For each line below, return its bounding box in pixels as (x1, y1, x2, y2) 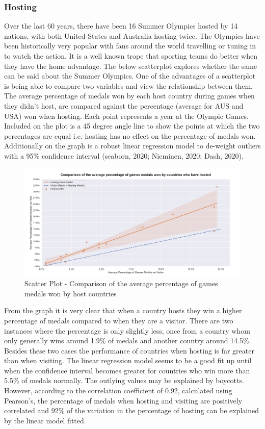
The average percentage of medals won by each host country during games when (4, 90, 255, 101)
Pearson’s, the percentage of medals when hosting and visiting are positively (4, 395, 243, 406)
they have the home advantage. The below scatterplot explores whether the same (4, 60, 257, 71)
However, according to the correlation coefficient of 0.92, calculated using (4, 385, 232, 396)
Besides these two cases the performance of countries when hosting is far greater (4, 345, 254, 356)
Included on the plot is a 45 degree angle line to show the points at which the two (4, 120, 260, 131)
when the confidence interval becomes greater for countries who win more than (4, 365, 250, 375)
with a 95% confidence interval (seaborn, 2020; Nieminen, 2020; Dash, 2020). (4, 150, 244, 161)
